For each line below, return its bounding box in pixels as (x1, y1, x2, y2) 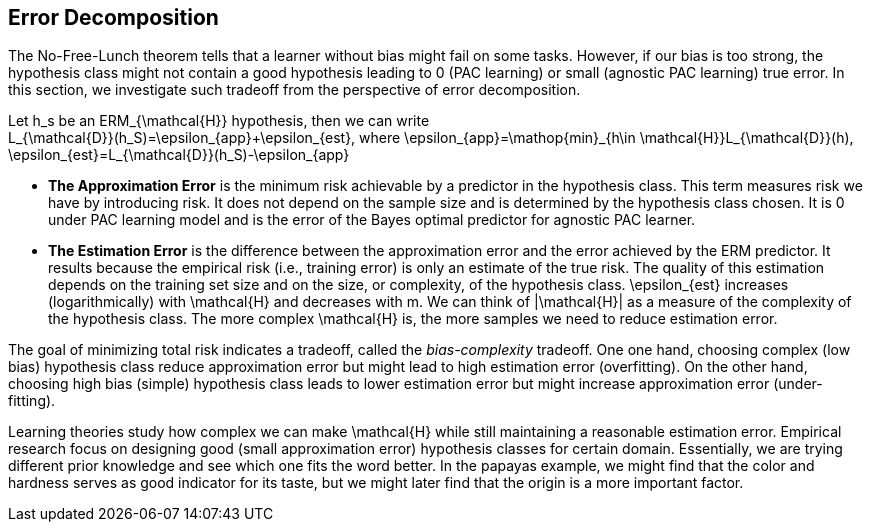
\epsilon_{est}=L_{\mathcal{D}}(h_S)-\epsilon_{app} (8, 146, 350, 164)
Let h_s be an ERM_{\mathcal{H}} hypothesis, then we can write (8, 112, 430, 130)
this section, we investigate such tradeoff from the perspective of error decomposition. (8, 81, 581, 99)
